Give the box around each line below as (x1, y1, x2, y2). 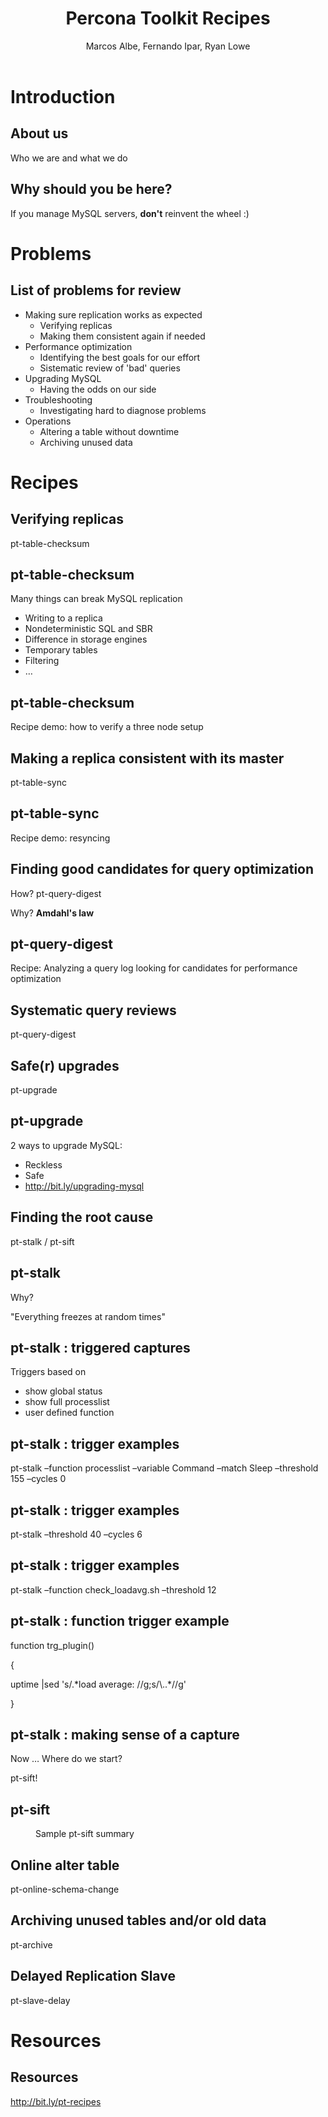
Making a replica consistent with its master (10, 750, 285, 767)
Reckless (24, 1158, 63, 1171)
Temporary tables (24, 644, 98, 656)
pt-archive (10, 1938, 53, 1951)
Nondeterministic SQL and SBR (24, 623, 153, 635)
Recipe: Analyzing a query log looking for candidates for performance (10, 962, 298, 974)
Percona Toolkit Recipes (65, 7, 271, 30)
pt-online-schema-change (10, 1883, 120, 1895)
